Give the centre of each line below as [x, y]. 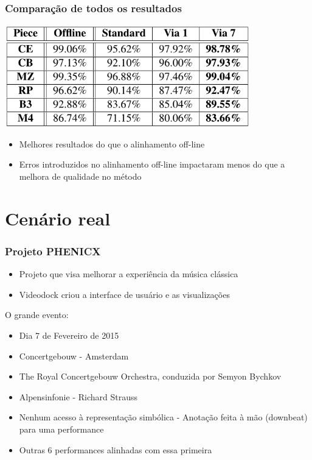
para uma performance [61, 429]
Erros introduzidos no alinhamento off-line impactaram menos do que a [152, 164]
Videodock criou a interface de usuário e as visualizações [124, 294]
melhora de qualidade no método [80, 176]
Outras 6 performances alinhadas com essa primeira [116, 449]
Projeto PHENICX [53, 251]
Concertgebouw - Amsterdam [74, 356]
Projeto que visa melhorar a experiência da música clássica [129, 274]
